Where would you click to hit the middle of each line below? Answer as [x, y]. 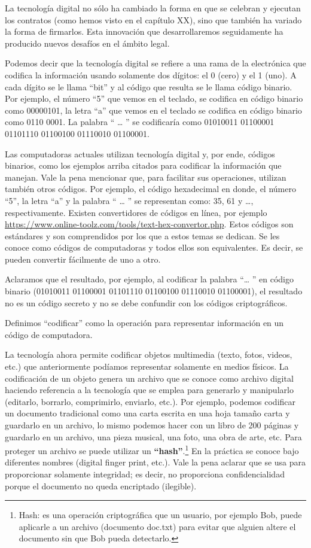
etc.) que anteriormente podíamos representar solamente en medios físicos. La [147, 366]
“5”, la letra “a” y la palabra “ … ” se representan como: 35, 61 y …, [129, 200]
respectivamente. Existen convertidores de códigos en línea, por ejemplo [136, 212]
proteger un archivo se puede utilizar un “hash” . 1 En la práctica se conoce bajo [152, 450]
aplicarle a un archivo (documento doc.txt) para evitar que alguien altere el [157, 526]
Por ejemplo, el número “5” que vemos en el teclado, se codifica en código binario [154, 98]
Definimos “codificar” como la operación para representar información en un [144, 323]
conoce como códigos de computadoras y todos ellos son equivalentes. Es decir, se [154, 247]
